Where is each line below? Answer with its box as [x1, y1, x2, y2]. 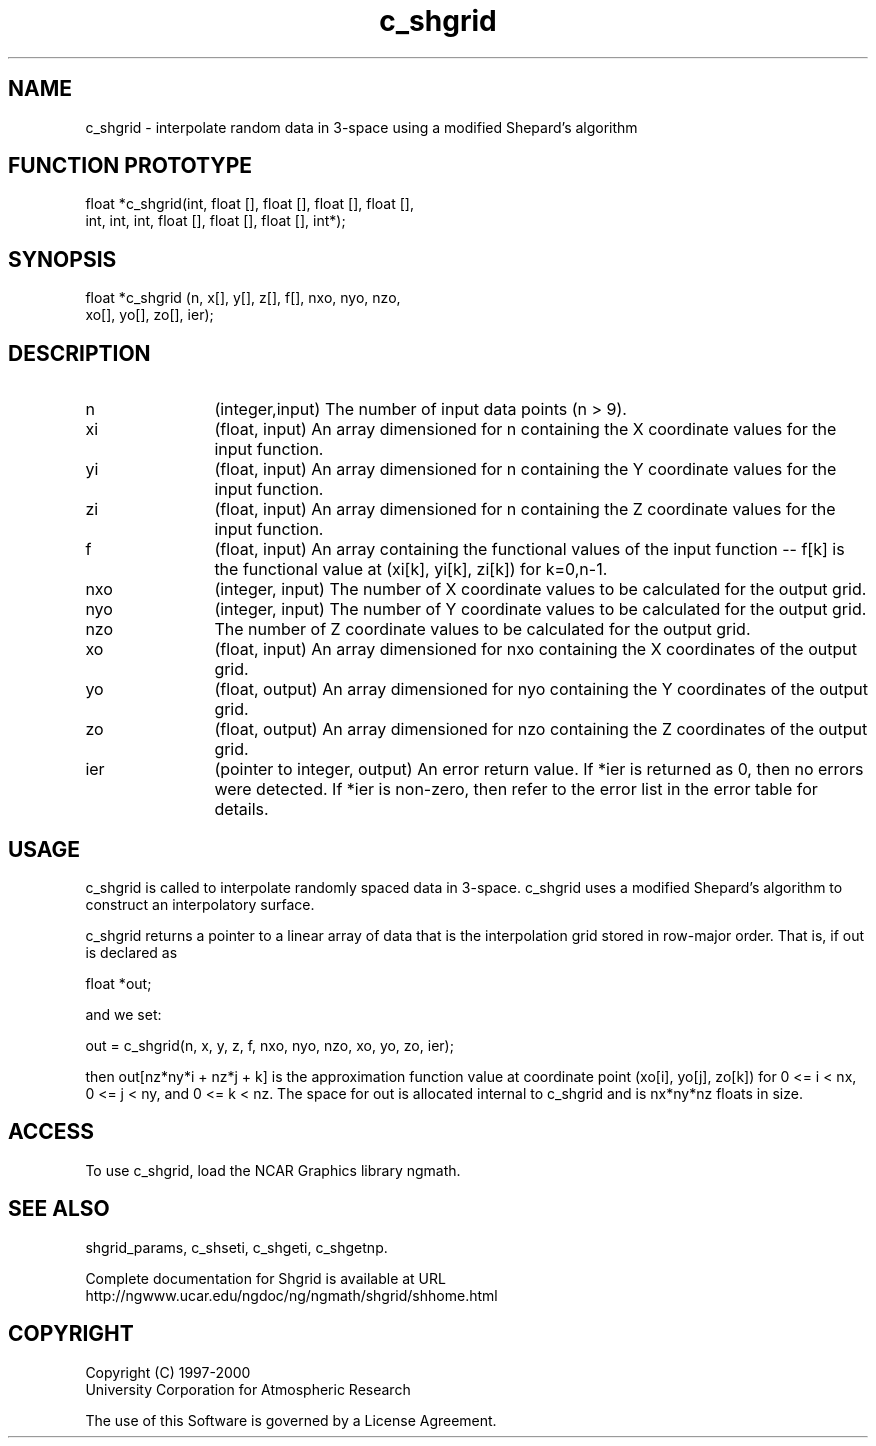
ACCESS [8, 1119, 95, 1145]
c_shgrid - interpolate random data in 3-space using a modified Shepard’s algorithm [85, 118, 638, 136]
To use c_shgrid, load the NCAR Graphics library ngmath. [85, 1161, 461, 1179]
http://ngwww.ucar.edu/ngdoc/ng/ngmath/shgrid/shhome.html [85, 1286, 498, 1304]
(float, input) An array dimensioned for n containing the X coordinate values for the [214, 419, 837, 440]
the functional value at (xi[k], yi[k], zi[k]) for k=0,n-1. [214, 559, 608, 580]
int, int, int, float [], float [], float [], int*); [85, 212, 346, 230]
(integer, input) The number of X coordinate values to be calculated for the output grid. [214, 579, 867, 600]
